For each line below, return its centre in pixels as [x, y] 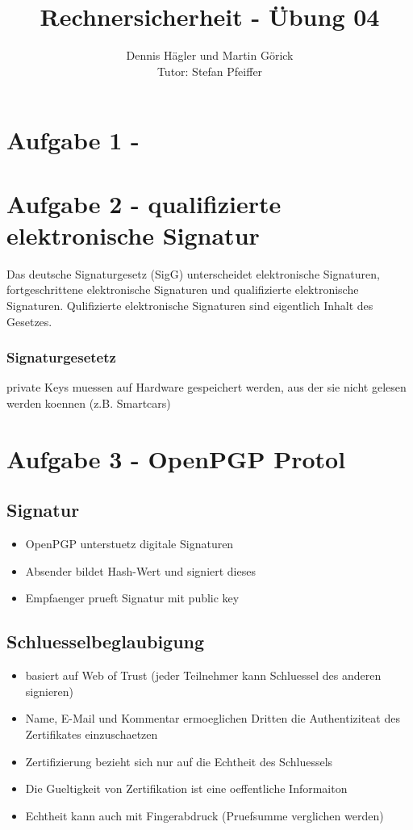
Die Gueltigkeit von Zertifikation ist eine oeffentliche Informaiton [186, 788]
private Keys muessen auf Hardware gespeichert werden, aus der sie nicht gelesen [206, 387]
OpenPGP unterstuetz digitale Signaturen [129, 544]
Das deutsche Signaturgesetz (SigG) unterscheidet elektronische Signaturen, [193, 273]
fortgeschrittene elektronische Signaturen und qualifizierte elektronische [183, 289]
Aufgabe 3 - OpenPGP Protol [176, 458]
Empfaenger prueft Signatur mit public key [132, 598]
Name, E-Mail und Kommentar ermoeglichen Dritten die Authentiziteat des [213, 718]
